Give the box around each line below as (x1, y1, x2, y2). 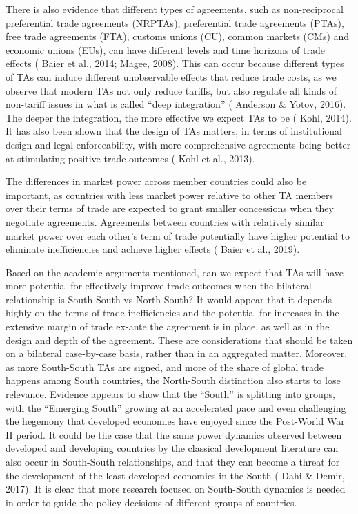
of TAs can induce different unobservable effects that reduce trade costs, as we (6, 69, 337, 84)
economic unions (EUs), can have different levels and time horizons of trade (6, 42, 325, 57)
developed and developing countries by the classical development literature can (6, 441, 339, 455)
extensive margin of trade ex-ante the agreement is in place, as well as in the (6, 319, 330, 334)
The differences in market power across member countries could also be (6, 174, 307, 189)
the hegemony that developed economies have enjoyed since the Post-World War (6, 414, 345, 428)
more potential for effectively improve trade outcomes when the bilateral (6, 278, 312, 293)
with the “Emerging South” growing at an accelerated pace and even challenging (6, 400, 346, 415)
